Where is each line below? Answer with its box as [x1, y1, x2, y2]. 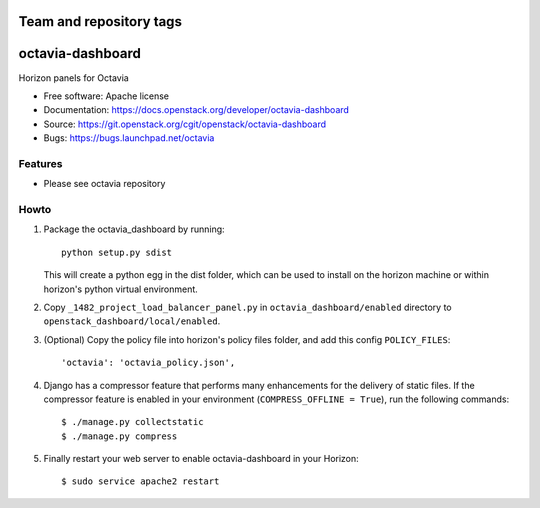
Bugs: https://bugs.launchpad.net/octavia [43, 132, 215, 144]
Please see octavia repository [43, 178, 166, 190]
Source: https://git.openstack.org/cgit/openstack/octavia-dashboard [43, 118, 327, 130]
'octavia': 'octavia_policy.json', [61, 357, 236, 369]
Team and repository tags [18, 13, 182, 30]
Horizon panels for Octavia [18, 71, 129, 84]
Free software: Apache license [43, 90, 170, 102]
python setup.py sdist [61, 246, 173, 258]
